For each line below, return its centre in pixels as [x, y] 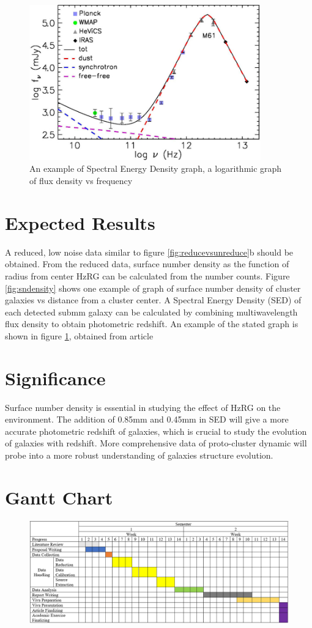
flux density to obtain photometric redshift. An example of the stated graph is [152, 324]
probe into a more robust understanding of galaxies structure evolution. [139, 455]
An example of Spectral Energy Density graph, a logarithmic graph [156, 168]
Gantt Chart [59, 497]
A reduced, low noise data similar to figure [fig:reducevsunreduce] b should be [149, 252]
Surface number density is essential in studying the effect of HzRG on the [143, 407]
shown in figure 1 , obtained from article [79, 335]
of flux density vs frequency [81, 181]
